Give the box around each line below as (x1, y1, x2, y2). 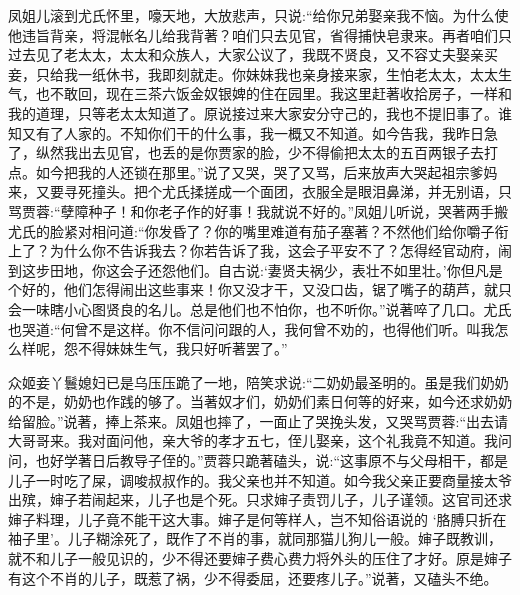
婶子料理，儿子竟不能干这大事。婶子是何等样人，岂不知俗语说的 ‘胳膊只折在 (8, 508, 507, 529)
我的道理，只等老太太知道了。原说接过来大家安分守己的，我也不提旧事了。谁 (8, 102, 512, 123)
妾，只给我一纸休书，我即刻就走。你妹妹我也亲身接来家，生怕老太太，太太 (8, 63, 498, 84)
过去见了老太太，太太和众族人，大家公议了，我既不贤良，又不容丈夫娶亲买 (8, 44, 498, 65)
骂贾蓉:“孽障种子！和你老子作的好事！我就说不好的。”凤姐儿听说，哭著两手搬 (8, 200, 509, 221)
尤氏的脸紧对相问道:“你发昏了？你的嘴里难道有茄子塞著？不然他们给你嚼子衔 (8, 220, 509, 241)
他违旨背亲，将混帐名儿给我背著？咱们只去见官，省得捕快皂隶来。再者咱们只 (8, 24, 512, 45)
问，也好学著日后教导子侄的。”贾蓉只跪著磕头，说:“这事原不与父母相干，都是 (8, 450, 509, 471)
